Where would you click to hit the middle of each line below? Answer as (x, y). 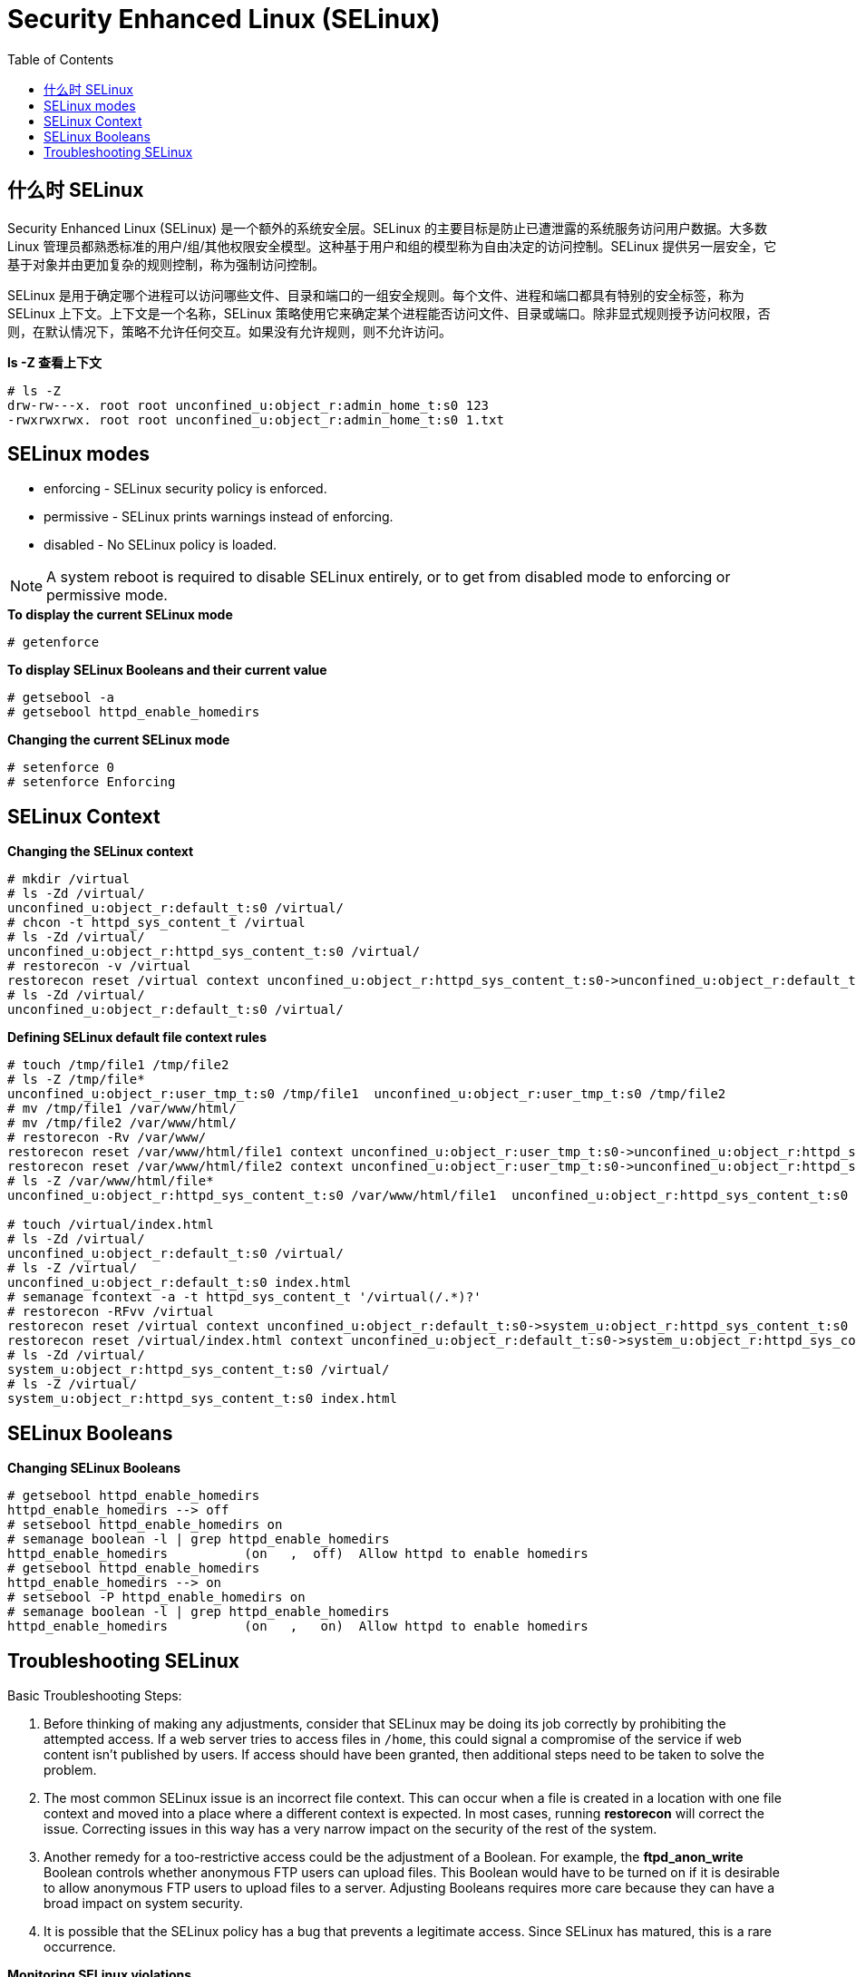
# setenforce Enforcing (92, 782)
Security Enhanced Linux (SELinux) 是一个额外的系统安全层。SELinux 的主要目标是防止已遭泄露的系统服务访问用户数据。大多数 (387, 228)
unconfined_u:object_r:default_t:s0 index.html (180, 1283)
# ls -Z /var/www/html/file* (111, 1181)
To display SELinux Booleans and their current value (167, 670)
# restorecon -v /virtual (99, 966)
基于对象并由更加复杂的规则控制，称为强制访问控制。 (166, 264)
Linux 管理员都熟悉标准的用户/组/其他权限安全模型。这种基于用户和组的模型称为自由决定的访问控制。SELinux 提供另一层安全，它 (392, 246)
